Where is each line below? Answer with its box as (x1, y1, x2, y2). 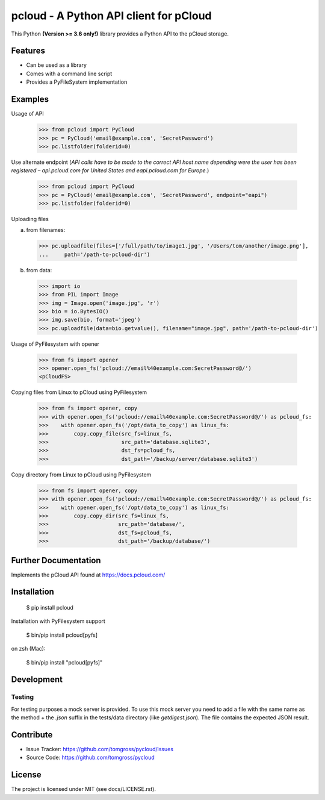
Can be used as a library (26, 61, 87, 69)
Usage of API (11, 110, 45, 117)
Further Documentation (11, 555, 102, 566)
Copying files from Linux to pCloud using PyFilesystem (11, 389, 147, 396)
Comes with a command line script (26, 70, 113, 77)
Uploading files (11, 216, 49, 223)
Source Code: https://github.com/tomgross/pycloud (26, 754, 155, 761)
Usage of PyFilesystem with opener (11, 340, 99, 348)
